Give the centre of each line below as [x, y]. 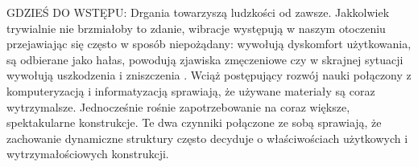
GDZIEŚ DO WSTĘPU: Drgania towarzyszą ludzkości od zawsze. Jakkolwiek [198, 12]
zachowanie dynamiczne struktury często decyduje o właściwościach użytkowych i [207, 138]
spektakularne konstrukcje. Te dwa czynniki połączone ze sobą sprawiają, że [194, 122]
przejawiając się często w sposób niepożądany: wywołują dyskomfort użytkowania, [209, 44]
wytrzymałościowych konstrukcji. [88, 154]
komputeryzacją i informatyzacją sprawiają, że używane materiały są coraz [191, 90]
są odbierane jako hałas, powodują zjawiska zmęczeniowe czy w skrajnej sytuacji [205, 59]
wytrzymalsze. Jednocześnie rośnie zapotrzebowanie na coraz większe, [178, 106]
